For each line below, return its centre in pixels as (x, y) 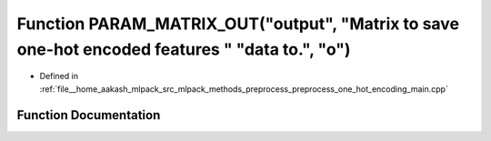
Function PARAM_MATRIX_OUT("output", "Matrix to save (238, 24)
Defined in (59, 76)
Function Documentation (89, 115)
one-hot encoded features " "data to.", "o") (184, 49)
